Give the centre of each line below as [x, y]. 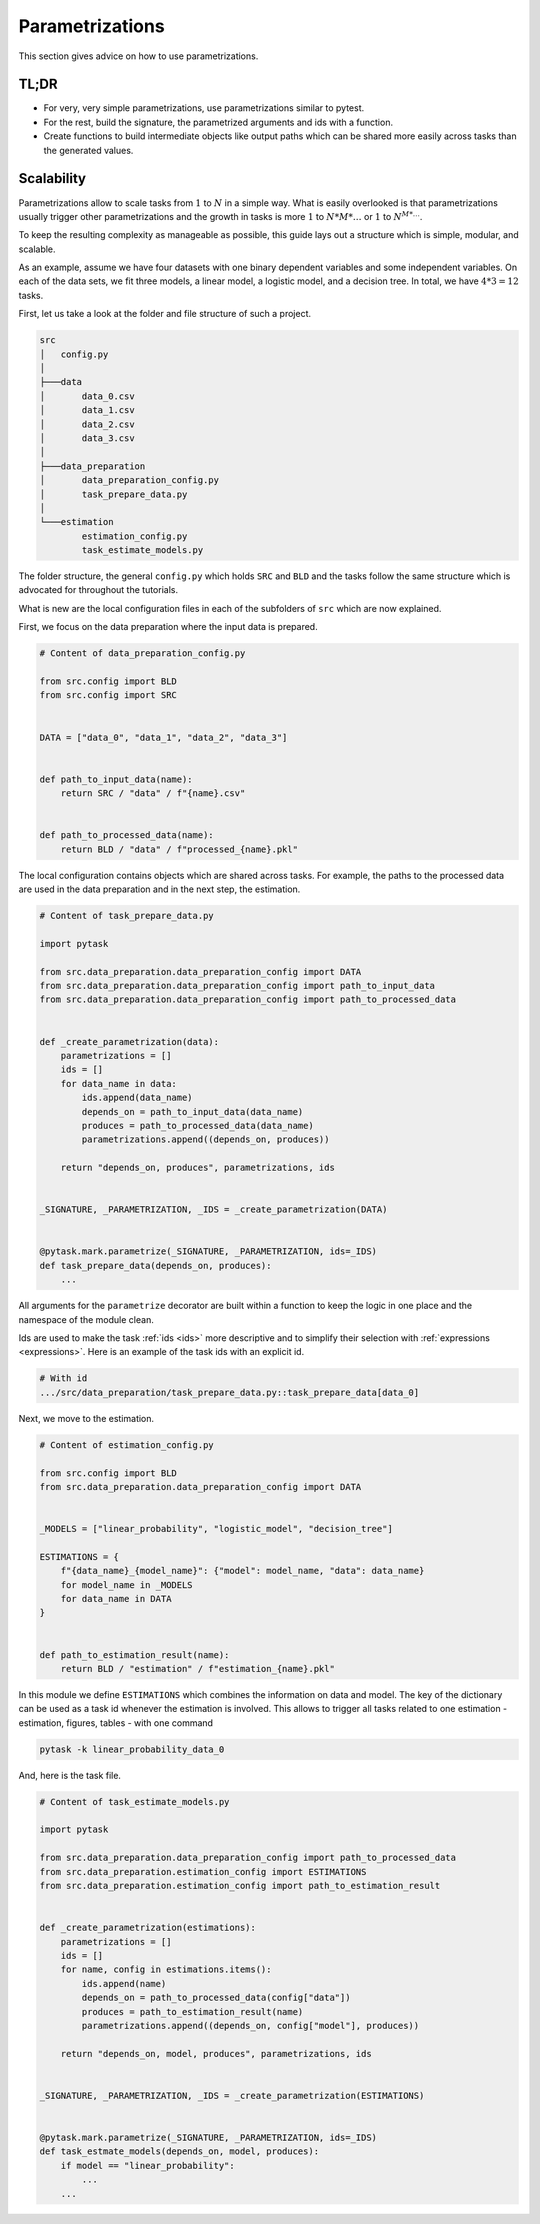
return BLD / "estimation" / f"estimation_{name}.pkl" [197, 1668]
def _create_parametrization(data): [129, 1041]
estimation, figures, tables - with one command [116, 1722]
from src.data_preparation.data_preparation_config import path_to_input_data [237, 986]
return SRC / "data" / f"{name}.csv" [153, 793]
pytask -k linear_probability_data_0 [132, 1749]
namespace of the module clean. [86, 1319]
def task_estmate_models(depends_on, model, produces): [179, 2151]
